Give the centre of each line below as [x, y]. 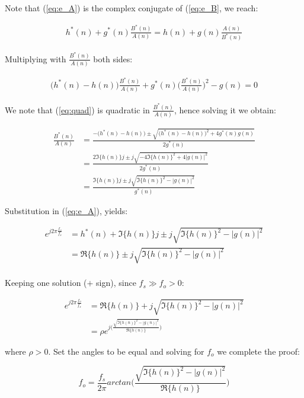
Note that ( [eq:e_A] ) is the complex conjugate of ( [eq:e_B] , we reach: [132, 8]
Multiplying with [36, 58]
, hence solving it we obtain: [225, 109]
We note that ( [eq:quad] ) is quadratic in [77, 109]
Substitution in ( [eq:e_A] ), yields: [66, 211]
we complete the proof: [258, 351]
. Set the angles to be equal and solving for [126, 351]
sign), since [116, 283]
